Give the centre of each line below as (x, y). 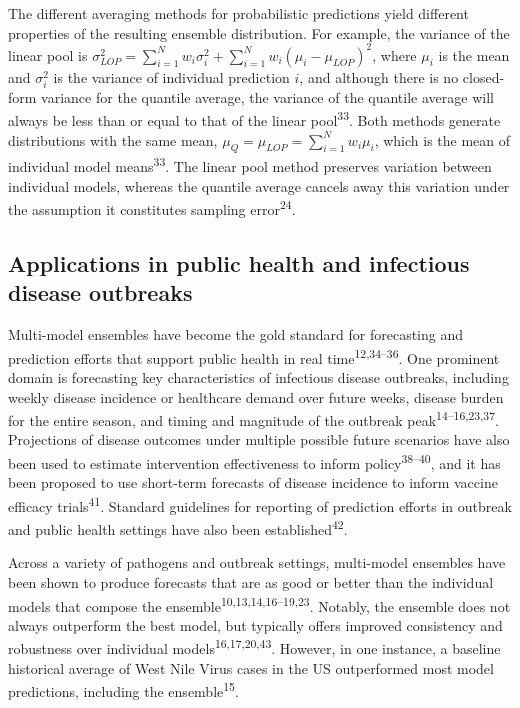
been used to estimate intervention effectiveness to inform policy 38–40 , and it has (254, 461)
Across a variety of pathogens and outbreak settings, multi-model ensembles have (257, 562)
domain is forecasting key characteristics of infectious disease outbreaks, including (258, 377)
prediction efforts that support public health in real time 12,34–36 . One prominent (254, 356)
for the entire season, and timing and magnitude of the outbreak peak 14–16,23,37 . (253, 418)
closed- (483, 76)
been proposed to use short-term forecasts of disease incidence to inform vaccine (253, 482)
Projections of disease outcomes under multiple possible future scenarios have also (259, 439)
